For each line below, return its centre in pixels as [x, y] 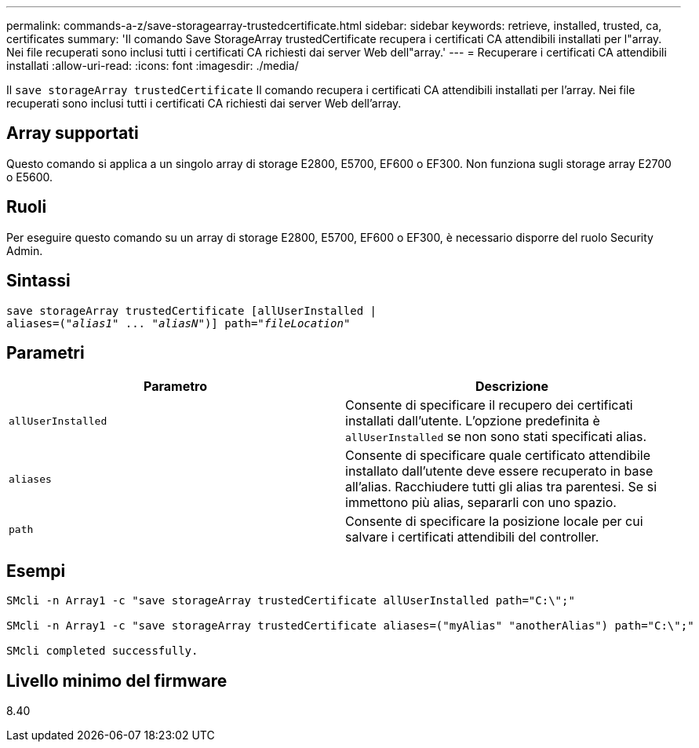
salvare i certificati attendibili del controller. [472, 537]
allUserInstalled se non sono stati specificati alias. [496, 437]
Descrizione [512, 387]
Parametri [46, 352]
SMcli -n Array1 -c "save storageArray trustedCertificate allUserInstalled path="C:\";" [291, 601]
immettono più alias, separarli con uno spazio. [481, 503]
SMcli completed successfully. [102, 651]
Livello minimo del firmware [117, 680]
